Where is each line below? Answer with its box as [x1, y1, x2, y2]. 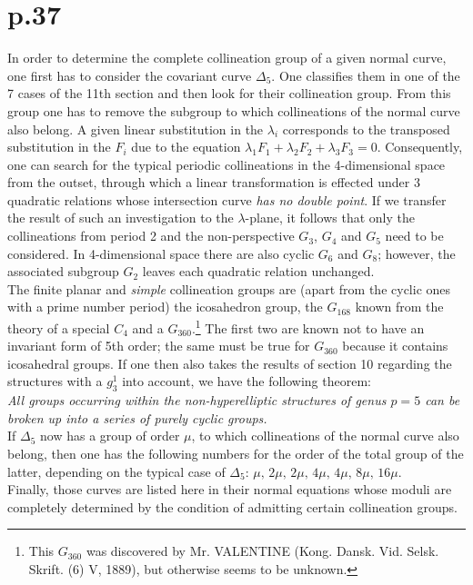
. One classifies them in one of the [271, 65, 460, 84]
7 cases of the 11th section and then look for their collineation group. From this [7, 84, 451, 103]
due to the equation [131, 137, 241, 156]
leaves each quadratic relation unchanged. [142, 262, 375, 281]
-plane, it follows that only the [245, 208, 415, 227]
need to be [385, 226, 444, 245]
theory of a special [7, 318, 110, 337]
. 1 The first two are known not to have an [191, 316, 425, 337]
